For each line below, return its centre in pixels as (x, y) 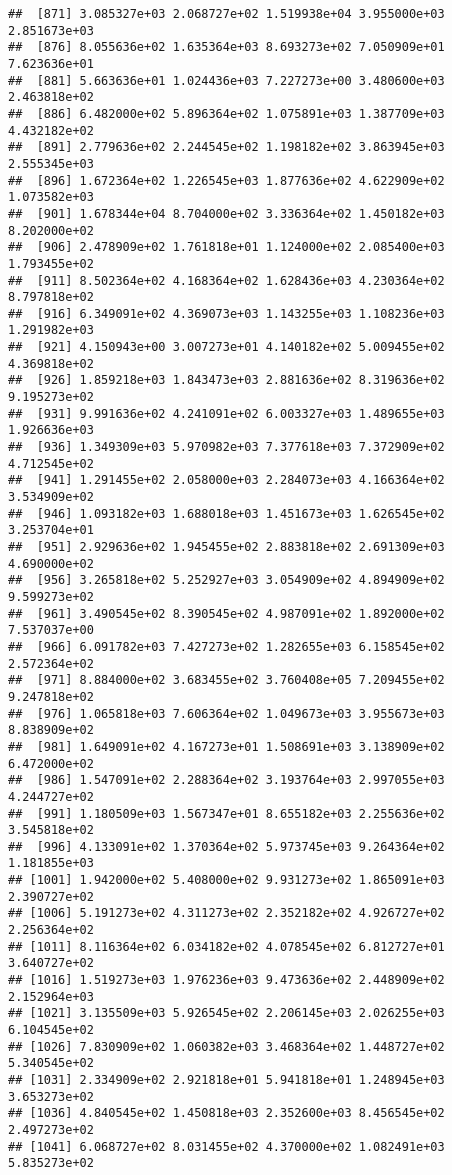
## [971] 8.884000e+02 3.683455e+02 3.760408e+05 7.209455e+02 (226, 680)
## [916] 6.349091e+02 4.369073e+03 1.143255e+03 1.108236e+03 (226, 313)
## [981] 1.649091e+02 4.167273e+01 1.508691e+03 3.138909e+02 (226, 746)
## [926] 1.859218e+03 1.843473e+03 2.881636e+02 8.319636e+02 (226, 380)
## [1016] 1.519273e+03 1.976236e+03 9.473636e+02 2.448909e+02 (226, 980)
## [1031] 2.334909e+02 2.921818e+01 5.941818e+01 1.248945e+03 (226, 1080)
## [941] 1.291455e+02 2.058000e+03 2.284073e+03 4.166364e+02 (226, 480)
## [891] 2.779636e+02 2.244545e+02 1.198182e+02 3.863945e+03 (226, 147)
